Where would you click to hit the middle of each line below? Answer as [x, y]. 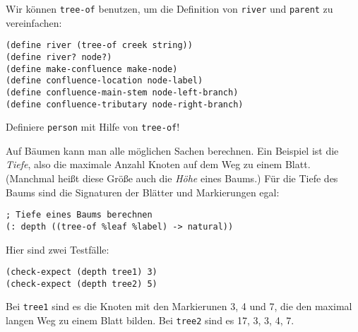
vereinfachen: [34, 22]
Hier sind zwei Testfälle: [58, 249]
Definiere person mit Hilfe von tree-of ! [93, 127]
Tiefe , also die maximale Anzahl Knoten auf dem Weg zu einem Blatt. [158, 164]
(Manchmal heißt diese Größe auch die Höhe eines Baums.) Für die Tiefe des [172, 178]
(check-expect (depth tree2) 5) [82, 284]
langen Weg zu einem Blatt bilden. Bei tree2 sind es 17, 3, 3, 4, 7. [150, 320]
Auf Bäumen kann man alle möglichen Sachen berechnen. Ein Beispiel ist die [172, 150]
